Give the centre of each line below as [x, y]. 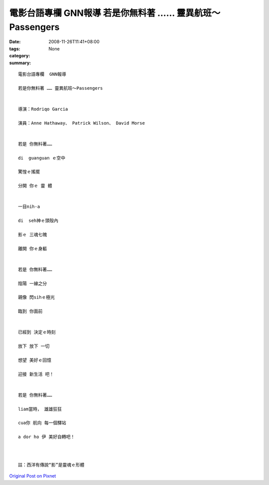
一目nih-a [29, 207]
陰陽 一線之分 [33, 283]
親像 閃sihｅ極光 [36, 297]
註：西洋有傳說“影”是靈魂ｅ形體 [51, 465]
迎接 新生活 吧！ [36, 374]
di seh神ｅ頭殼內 [38, 221]
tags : [15, 49]
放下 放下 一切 [34, 346]
